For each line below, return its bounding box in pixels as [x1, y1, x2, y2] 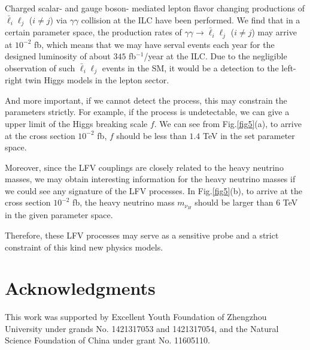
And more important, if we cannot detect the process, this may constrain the [5, 93, 287, 106]
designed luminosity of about [5, 50, 111, 62]
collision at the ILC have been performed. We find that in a [81, 13, 300, 26]
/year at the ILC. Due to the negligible [144, 50, 287, 62]
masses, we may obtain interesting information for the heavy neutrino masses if [5, 173, 296, 185]
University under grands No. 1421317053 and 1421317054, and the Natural [5, 322, 279, 334]
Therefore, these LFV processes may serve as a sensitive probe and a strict [5, 228, 279, 241]
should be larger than [194, 196, 273, 209]
